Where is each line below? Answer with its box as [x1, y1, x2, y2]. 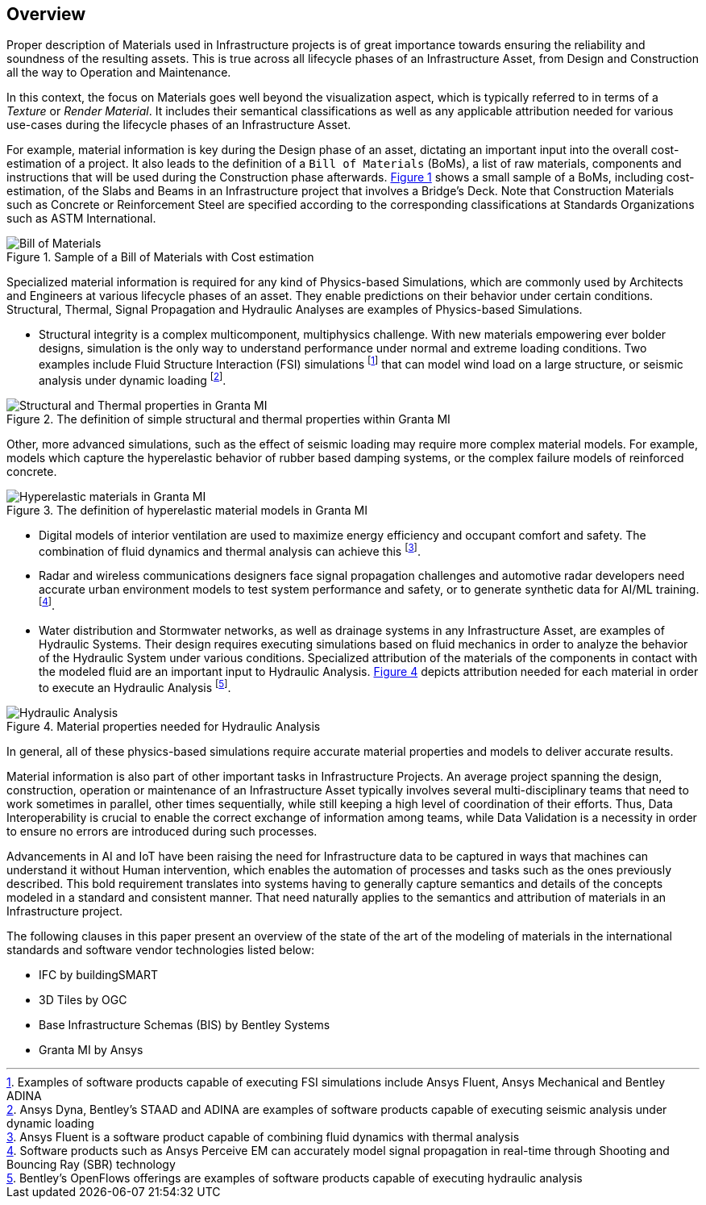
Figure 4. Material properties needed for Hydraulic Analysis [6, 719, 321, 733]
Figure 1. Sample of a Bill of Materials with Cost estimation [6, 250, 314, 265]
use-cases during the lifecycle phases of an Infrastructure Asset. [6, 118, 351, 132]
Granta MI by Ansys [39, 1042, 143, 1057]
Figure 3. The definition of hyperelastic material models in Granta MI [6, 502, 368, 517]
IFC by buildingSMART [39, 967, 159, 982]
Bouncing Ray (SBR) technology [6, 1157, 176, 1171]
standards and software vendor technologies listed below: [6, 942, 314, 957]
